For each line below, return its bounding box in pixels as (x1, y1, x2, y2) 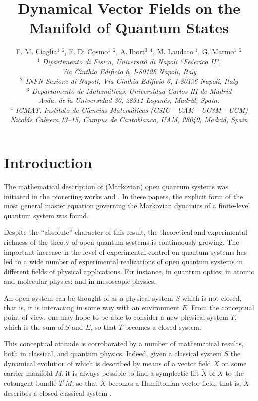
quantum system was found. (4, 210, 89, 220)
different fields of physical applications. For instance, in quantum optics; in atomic (4, 266, 254, 276)
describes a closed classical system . (4, 387, 112, 398)
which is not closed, (182, 292, 242, 302)
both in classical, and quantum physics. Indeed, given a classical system (4, 348, 222, 358)
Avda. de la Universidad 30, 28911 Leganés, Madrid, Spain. (38, 95, 220, 105)
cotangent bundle (4, 378, 57, 388)
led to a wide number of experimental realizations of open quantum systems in (4, 256, 243, 267)
